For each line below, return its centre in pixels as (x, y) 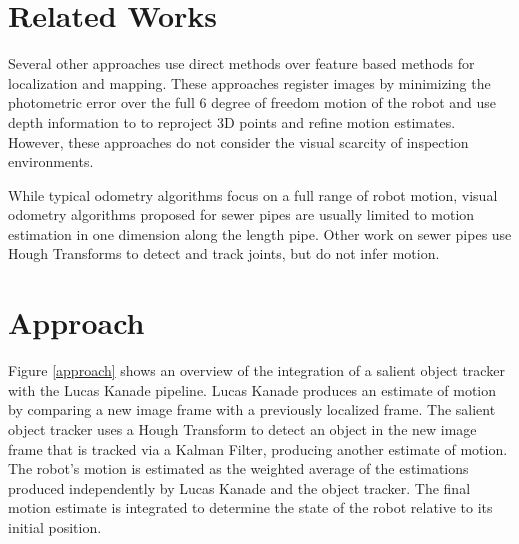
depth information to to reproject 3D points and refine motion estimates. (232, 121)
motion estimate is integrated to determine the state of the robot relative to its (250, 507)
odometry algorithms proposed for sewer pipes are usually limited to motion (241, 214)
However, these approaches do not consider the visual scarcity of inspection (238, 141)
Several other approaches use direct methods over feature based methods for (241, 63)
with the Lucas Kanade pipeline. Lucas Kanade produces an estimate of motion (252, 389)
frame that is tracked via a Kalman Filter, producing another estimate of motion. (258, 448)
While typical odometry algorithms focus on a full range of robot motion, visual (253, 194)
